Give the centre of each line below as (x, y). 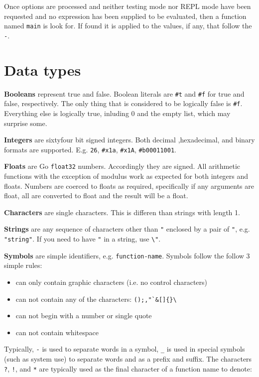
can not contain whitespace (57, 332)
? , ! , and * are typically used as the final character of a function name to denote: (128, 368)
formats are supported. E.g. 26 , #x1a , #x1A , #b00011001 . (90, 149)
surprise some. (26, 123)
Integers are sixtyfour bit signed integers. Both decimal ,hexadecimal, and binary (129, 140)
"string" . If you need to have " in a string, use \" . (82, 239)
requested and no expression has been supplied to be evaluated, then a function (125, 16)
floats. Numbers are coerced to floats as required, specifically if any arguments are (129, 186)
